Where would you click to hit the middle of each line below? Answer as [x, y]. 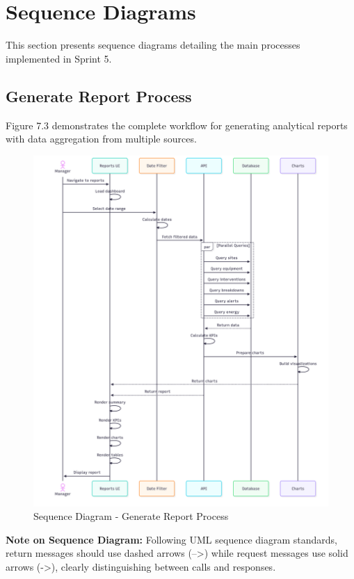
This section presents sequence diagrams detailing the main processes [153, 45]
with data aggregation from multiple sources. [101, 139]
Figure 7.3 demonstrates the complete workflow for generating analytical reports [177, 125]
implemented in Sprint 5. [59, 58]
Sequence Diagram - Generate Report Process [131, 516]
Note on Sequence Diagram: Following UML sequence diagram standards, [171, 539]
